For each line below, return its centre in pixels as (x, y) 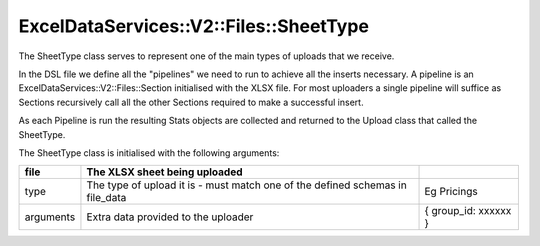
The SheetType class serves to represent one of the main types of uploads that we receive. (206, 56)
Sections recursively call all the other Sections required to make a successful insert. (191, 102)
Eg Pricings (451, 192)
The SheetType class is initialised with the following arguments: (149, 152)
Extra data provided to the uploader (170, 217)
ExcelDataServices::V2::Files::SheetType (194, 26)
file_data (106, 198)
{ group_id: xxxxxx (468, 211)
